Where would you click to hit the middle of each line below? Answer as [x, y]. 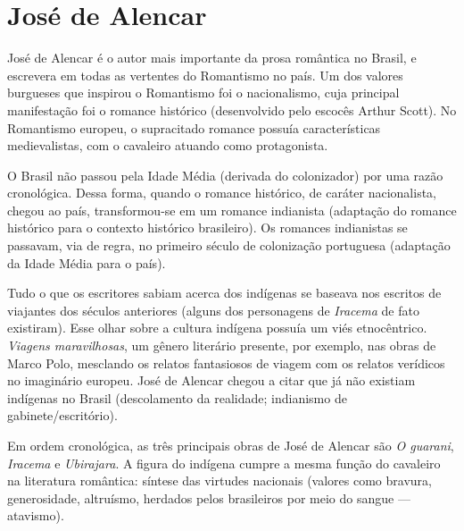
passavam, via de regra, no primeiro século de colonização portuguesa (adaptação [229, 245]
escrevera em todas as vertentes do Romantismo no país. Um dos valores [205, 75]
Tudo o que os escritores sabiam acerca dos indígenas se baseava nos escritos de [224, 293]
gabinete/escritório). [62, 415]
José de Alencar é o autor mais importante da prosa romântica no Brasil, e [212, 58]
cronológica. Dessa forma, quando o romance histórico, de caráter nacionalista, [222, 193]
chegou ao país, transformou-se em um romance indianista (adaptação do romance [232, 210]
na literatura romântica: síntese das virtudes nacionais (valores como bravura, [220, 480]
